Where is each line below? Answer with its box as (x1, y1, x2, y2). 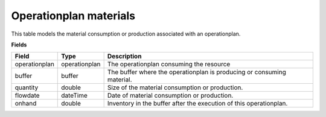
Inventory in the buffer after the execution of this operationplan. (107, 100, 288, 108)
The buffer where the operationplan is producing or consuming (107, 68, 287, 77)
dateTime (61, 91, 88, 100)
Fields (11, 41, 27, 48)
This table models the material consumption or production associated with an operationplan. (11, 30, 241, 37)
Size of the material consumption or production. (107, 83, 243, 92)
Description (107, 52, 142, 60)
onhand (14, 100, 37, 108)
